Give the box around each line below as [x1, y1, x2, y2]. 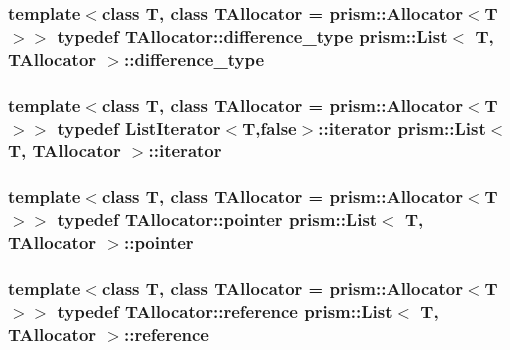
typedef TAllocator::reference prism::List [57, 298, 393, 323]
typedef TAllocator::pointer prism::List [57, 207, 378, 232]
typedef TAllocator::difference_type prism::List [57, 23, 448, 48]
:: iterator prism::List [318, 115, 486, 140]
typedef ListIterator [57, 115, 221, 140]
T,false [242, 115, 297, 140]
